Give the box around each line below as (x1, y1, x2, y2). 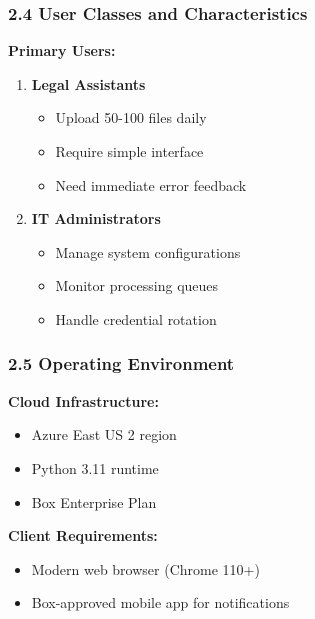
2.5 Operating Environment (8, 351, 235, 376)
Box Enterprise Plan (31, 491, 157, 512)
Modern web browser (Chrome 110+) (31, 558, 260, 579)
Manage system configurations (55, 241, 241, 262)
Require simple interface (55, 141, 204, 161)
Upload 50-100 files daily (55, 107, 207, 128)
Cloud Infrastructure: (8, 390, 159, 411)
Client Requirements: (8, 525, 158, 546)
